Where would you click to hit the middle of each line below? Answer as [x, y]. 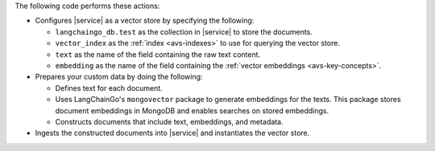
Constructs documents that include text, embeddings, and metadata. [169, 121]
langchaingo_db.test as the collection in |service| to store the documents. [184, 31]
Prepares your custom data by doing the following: [119, 77]
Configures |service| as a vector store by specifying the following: [145, 21]
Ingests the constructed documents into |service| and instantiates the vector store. [172, 133]
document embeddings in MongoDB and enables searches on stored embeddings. [192, 110]
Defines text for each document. [109, 88]
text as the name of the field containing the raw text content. [158, 54]
